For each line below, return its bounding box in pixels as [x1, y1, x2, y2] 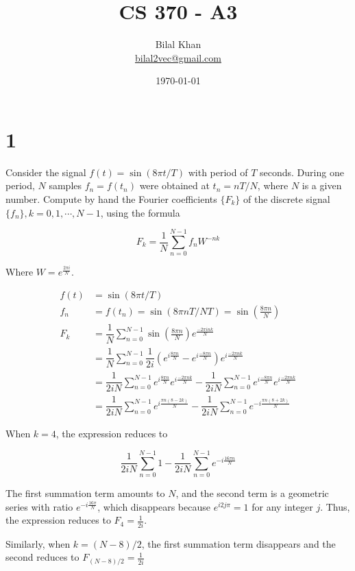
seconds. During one [260, 165, 344, 179]
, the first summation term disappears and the [141, 536, 336, 550]
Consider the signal [5, 165, 86, 179]
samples [49, 178, 82, 193]
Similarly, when [5, 536, 71, 550]
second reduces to [5, 550, 79, 564]
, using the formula [100, 205, 180, 219]
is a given [302, 178, 342, 193]
